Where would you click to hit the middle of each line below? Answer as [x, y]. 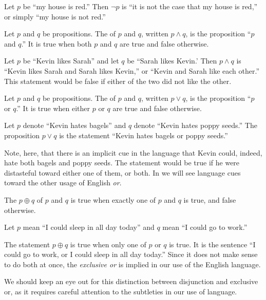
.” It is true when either [53, 108]
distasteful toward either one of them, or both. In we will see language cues [122, 172]
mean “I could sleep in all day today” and [89, 227]
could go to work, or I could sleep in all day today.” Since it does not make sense [131, 254]
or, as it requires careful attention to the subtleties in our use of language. [121, 292]
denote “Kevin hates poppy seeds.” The [195, 125]
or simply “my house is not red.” [55, 16]
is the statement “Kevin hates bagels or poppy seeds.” [144, 135]
